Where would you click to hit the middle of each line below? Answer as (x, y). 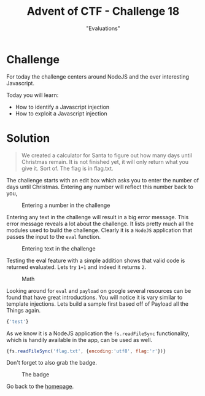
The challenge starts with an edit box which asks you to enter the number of (103, 180)
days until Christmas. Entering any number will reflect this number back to (100, 187)
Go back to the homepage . (40, 386)
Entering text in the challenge (59, 248)
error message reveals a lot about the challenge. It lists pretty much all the (100, 223)
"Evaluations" (103, 28)
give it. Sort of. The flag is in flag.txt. (67, 168)
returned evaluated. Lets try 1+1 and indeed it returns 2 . (76, 267)
